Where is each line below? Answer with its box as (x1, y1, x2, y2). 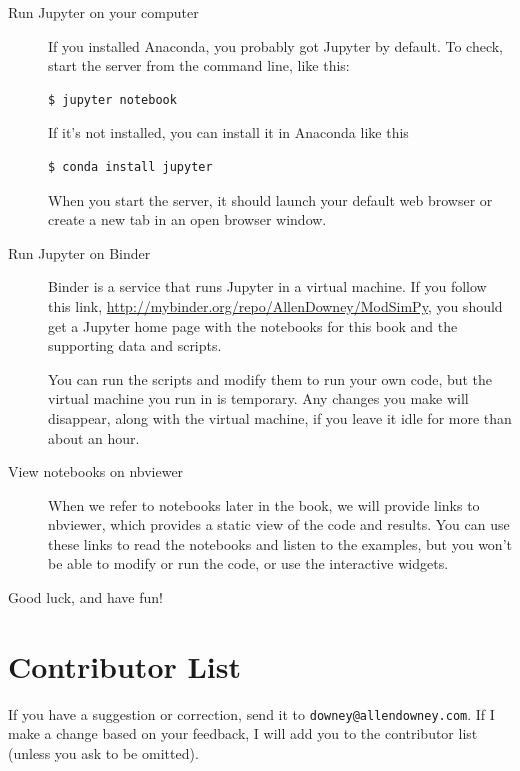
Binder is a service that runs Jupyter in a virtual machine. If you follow (48, 276, 487, 297)
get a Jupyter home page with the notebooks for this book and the (48, 315, 458, 336)
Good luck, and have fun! (8, 587, 163, 608)
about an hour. (48, 427, 140, 448)
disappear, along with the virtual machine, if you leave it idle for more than (48, 407, 512, 428)
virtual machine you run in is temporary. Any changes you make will (48, 388, 469, 409)
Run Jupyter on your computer (8, 2, 199, 22)
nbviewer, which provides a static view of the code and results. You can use (48, 514, 510, 535)
